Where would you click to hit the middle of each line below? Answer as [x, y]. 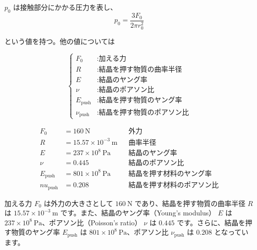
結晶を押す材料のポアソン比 [174, 186]
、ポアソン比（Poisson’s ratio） [92, 222]
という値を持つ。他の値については [60, 41]
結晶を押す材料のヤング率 [170, 174]
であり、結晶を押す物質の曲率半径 [190, 203]
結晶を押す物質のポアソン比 [144, 112]
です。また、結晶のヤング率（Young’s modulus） [138, 213]
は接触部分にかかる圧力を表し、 [65, 7]
